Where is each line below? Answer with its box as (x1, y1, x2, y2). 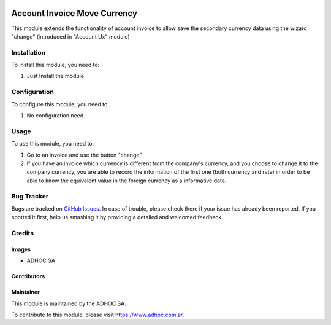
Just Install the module (26, 72, 84, 80)
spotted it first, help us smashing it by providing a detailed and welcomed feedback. (11, 214, 223, 221)
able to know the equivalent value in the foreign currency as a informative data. (26, 177, 227, 184)
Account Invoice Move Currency (11, 8, 138, 18)
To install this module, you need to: (11, 61, 100, 69)
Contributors (11, 273, 45, 280)
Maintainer (11, 289, 40, 296)
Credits (11, 229, 34, 237)
